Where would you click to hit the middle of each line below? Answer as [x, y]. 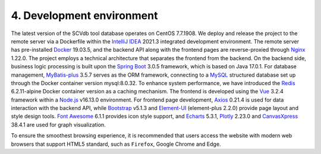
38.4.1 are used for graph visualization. [59, 124]
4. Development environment [84, 15]
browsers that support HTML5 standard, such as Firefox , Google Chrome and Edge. [116, 144]
